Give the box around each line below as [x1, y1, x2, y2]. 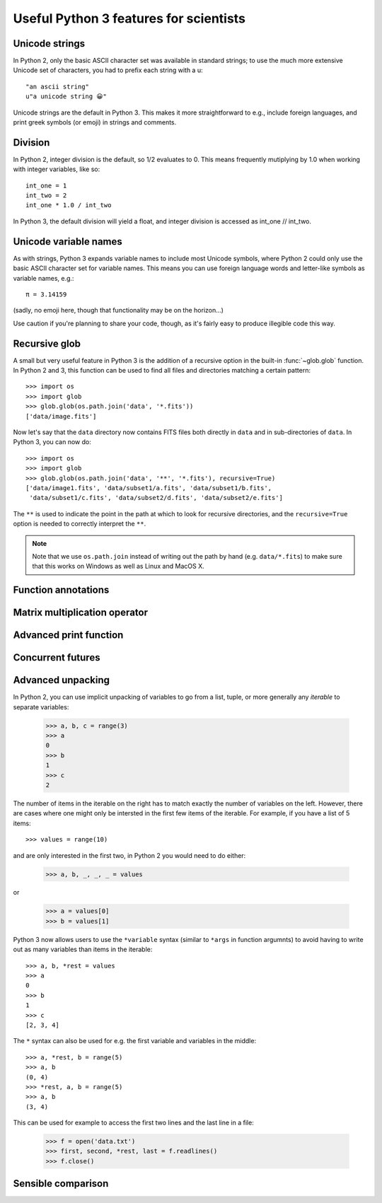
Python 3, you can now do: [13, 438, 91, 446]
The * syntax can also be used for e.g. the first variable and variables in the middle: [13, 1037, 257, 1045]
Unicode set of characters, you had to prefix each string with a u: [13, 66, 203, 74]
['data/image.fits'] [25, 412, 97, 420]
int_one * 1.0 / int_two [25, 202, 112, 209]
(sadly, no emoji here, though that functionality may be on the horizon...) [13, 306, 224, 315]
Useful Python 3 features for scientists [13, 11, 245, 26]
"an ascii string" [25, 82, 90, 91]
